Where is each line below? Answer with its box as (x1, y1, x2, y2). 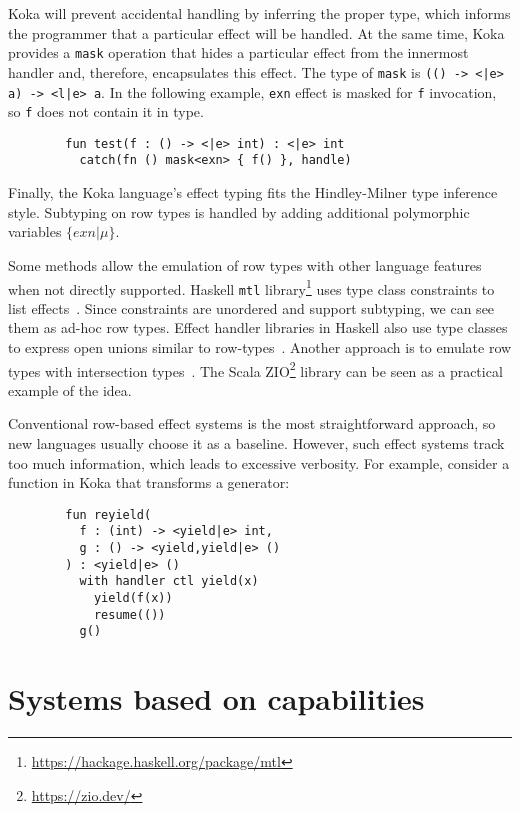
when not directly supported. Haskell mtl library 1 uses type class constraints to (8, 275, 495, 299)
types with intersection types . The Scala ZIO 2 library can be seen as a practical (8, 357, 503, 381)
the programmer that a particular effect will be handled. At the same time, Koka (8, 22, 505, 43)
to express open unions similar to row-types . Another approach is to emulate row (8, 337, 512, 357)
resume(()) (93, 607, 166, 622)
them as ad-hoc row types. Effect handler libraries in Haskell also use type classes (8, 317, 508, 338)
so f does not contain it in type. (8, 101, 204, 122)
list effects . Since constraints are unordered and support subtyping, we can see (8, 297, 495, 318)
